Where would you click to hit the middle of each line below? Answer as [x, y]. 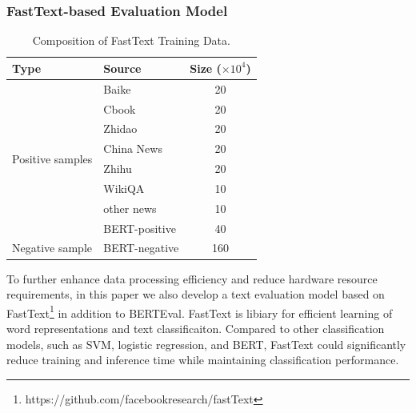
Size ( [206, 68]
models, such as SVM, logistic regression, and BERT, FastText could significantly [206, 344]
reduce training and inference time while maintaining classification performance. [203, 360]
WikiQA [124, 188]
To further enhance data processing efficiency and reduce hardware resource [192, 278]
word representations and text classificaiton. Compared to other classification [196, 328]
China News [133, 148]
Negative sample [52, 248]
